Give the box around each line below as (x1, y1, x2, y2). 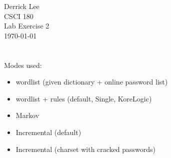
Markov (15, 110, 39, 120)
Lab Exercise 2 (4, 20, 49, 31)
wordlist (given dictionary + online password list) (15, 76, 168, 87)
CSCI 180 (4, 10, 33, 21)
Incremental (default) (15, 126, 81, 137)
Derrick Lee (4, 1, 39, 11)
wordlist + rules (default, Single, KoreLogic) (15, 93, 152, 103)
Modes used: (4, 59, 42, 70)
